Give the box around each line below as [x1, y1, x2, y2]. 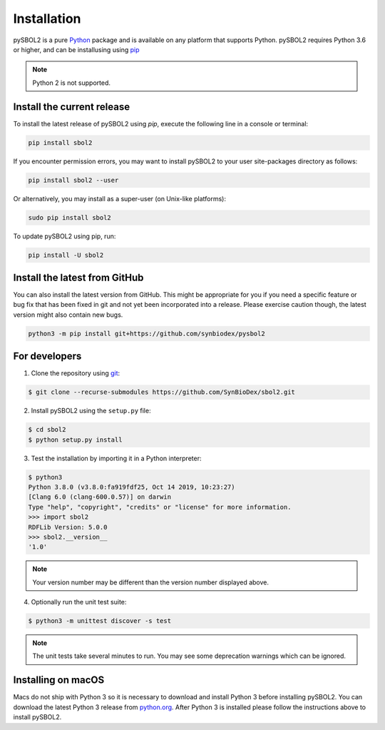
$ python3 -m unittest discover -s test [28, 617, 171, 625]
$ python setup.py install [28, 435, 123, 444]
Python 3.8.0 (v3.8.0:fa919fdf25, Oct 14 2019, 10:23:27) [28, 482, 235, 491]
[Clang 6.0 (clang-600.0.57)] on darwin [28, 493, 171, 501]
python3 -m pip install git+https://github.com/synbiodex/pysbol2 [28, 329, 265, 338]
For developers [13, 350, 82, 363]
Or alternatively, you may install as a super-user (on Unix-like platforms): [13, 194, 226, 203]
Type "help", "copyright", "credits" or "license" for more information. [28, 503, 292, 511]
